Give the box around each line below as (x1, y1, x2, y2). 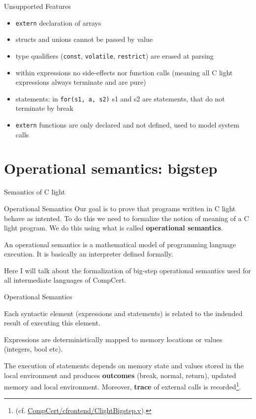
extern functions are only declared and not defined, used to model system (15, 119, 239, 129)
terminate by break (15, 103, 73, 113)
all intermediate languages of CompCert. (4, 275, 127, 285)
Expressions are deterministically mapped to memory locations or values (4, 334, 223, 344)
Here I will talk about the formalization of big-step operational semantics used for (4, 265, 251, 275)
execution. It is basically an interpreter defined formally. (4, 249, 173, 259)
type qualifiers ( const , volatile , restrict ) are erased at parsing (15, 50, 214, 61)
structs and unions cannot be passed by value (15, 34, 153, 44)
